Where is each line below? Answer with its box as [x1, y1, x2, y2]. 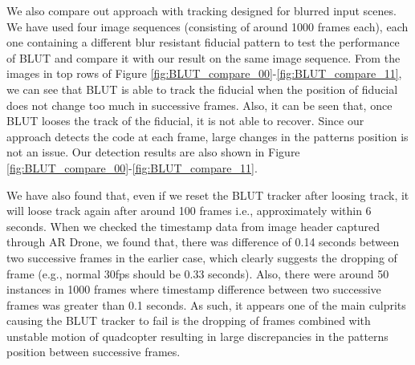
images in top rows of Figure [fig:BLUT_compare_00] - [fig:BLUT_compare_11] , [6, 65, 402, 82]
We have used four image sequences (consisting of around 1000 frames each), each [6, 18, 409, 34]
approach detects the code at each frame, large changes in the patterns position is [6, 128, 409, 144]
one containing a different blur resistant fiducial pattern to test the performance [6, 34, 400, 51]
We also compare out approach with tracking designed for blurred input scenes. [6, 2, 397, 18]
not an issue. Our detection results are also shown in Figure [6, 144, 300, 160]
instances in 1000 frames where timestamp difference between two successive [6, 281, 381, 298]
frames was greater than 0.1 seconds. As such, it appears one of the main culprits [6, 296, 406, 313]
